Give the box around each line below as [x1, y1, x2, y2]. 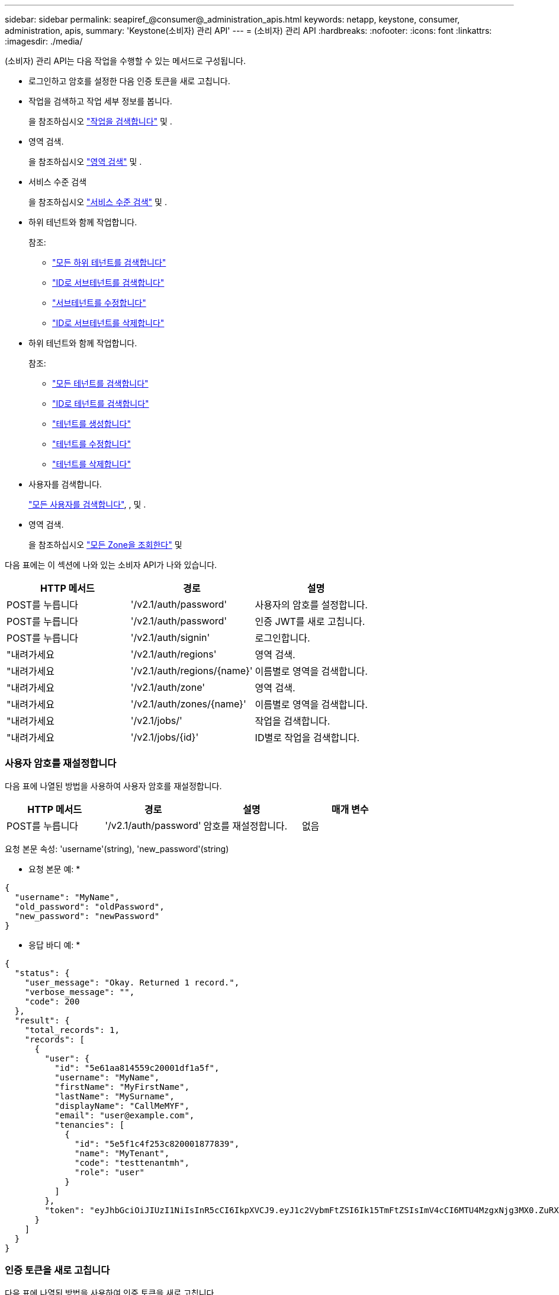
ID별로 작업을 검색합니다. [255, 732, 360, 744]
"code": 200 [24, 996, 80, 1006]
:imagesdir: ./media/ [5, 36, 83, 46]
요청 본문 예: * [28, 863, 81, 874]
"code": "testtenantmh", [75, 1157, 189, 1168]
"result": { [14, 1015, 70, 1025]
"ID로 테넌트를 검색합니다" [52, 398, 149, 409]
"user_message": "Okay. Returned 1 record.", [24, 977, 240, 987]
